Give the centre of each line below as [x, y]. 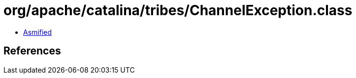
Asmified [38, 32]
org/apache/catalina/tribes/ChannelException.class [178, 10]
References [32, 51]
